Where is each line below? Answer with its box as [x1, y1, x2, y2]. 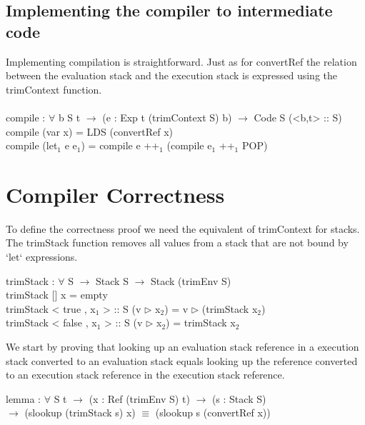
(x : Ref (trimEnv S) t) [89, 391, 190, 406]
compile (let [6, 138, 58, 153]
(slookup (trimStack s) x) [24, 405, 136, 420]
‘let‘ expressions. [6, 249, 78, 264]
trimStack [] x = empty [6, 287, 108, 302]
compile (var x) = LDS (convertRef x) [6, 124, 173, 139]
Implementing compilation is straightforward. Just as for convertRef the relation [6, 54, 357, 69]
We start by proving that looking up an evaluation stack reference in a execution [6, 339, 359, 354]
